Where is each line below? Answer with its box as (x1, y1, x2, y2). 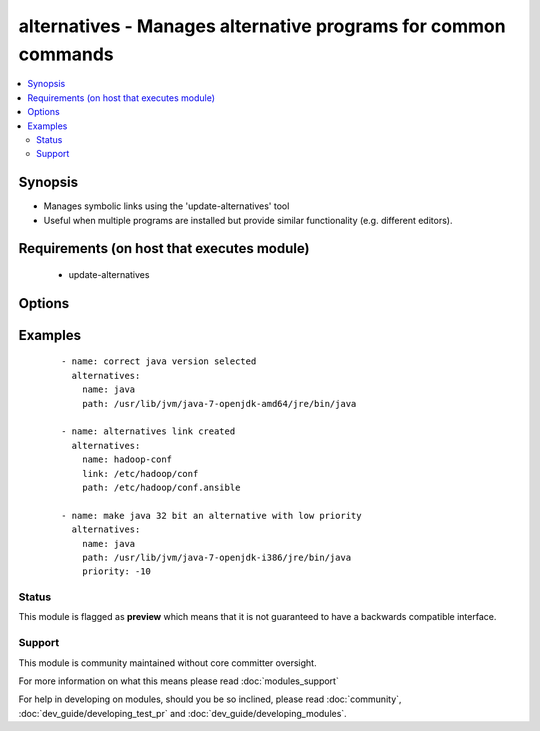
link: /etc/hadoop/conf (81, 468, 199, 479)
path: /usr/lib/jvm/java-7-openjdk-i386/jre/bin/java (81, 551, 352, 563)
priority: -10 (81, 566, 152, 577)
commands (18, 43, 114, 65)
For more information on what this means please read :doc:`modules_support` (18, 675, 339, 687)
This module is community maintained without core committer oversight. (18, 656, 317, 669)
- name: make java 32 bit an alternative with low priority (61, 510, 362, 521)
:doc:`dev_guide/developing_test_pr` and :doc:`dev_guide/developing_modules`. (18, 707, 347, 719)
